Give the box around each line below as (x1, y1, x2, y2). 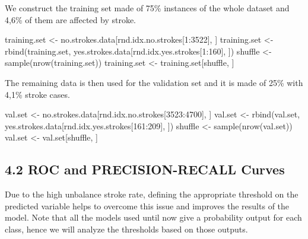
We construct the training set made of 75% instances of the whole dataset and (5, 2, 290, 14)
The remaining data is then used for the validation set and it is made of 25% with (5, 76, 303, 88)
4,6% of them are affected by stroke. (5, 13, 136, 26)
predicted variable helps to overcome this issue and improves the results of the (5, 199, 290, 212)
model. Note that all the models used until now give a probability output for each (5, 211, 302, 224)
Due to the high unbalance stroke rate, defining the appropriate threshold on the (5, 188, 299, 200)
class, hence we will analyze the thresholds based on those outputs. (5, 222, 248, 235)
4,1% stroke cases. (5, 88, 70, 100)
